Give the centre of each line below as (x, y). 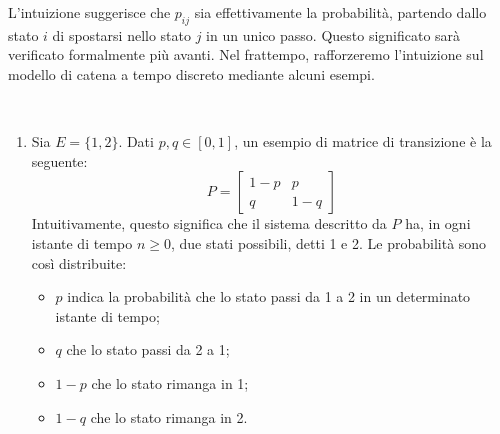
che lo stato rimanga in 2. (169, 416)
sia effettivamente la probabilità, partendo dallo (340, 12)
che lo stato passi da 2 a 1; (148, 349)
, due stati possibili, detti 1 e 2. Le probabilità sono (328, 242)
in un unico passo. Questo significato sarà (333, 34)
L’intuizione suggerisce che (89, 12)
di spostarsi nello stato (121, 34)
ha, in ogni (438, 223)
